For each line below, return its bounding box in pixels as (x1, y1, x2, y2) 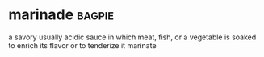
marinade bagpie (8, 6, 115, 24)
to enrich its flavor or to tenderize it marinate (8, 40, 157, 50)
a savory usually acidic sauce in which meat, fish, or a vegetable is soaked (8, 32, 257, 42)
